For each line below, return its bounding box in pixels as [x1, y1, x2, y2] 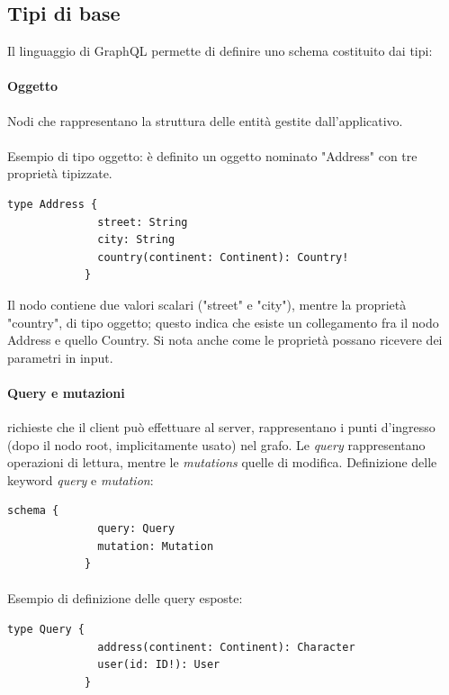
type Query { [7, 623, 85, 636]
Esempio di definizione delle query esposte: [7, 589, 243, 608]
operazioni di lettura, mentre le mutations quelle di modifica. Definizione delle [7, 453, 437, 472]
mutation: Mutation [97, 539, 214, 553]
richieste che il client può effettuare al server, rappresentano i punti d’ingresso [7, 418, 436, 437]
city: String [97, 233, 175, 247]
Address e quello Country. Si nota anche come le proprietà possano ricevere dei [7, 330, 443, 349]
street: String [97, 215, 188, 229]
